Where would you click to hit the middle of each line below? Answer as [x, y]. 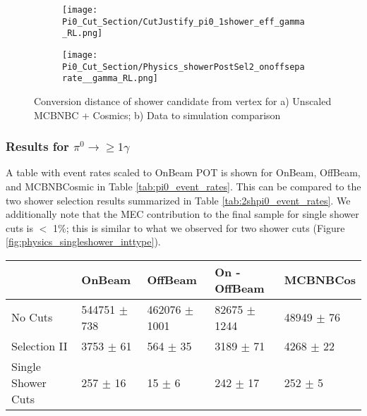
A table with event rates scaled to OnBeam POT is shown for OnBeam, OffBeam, [183, 172]
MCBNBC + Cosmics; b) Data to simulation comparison [157, 115]
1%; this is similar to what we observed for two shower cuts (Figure [199, 227]
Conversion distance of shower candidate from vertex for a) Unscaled [183, 100]
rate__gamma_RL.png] [110, 79]
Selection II [40, 345]
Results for [37, 146]
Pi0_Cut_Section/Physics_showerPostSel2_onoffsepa [183, 67]
